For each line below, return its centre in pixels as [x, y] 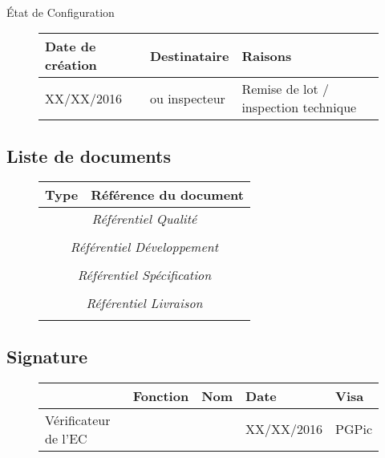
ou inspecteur [187, 98]
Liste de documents [89, 155]
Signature [47, 356]
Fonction [161, 395]
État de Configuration [61, 12]
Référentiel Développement [144, 247]
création [71, 65]
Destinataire [189, 55]
